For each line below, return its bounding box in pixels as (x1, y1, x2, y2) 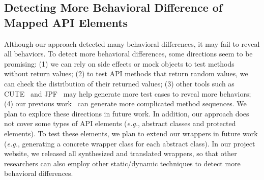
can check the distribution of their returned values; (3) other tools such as (4, 78, 234, 88)
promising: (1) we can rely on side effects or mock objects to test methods (4, 58, 234, 69)
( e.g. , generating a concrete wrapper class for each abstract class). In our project (4, 138, 255, 148)
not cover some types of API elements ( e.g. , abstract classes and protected (4, 118, 236, 129)
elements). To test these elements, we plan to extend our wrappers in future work (4, 128, 258, 138)
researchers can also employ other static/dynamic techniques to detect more (4, 158, 241, 168)
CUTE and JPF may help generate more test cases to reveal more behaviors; (4, 88, 251, 99)
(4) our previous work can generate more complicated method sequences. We (4, 98, 247, 109)
